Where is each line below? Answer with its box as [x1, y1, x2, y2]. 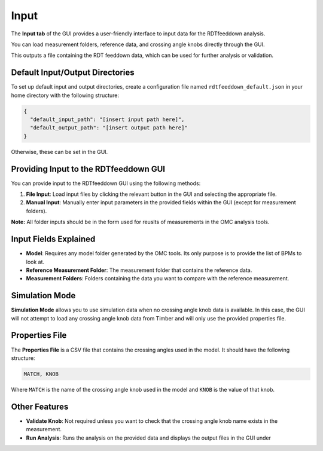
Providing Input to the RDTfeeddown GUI [11, 164, 166, 174]
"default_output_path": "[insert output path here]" [30, 125, 188, 131]
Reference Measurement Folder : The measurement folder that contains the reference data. [26, 267, 252, 274]
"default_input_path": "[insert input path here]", [30, 116, 185, 123]
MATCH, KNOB [23, 370, 59, 377]
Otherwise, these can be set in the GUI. [11, 148, 108, 155]
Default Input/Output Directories [11, 68, 135, 78]
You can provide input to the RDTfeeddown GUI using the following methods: [11, 180, 201, 187]
